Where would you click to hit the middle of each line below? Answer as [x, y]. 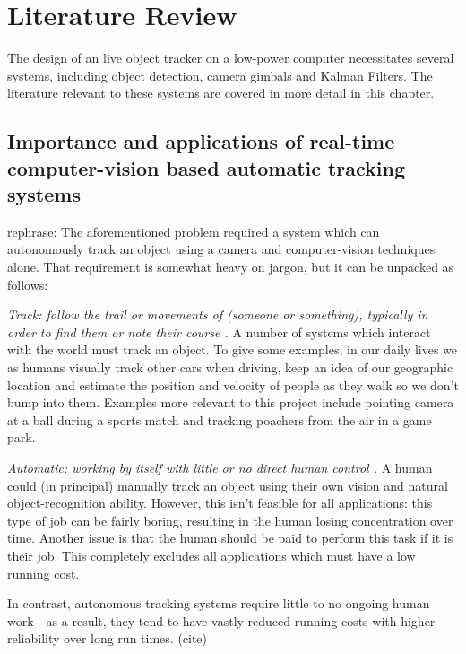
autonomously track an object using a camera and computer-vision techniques [221, 249]
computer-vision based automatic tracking [207, 167]
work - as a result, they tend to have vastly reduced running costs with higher [221, 620]
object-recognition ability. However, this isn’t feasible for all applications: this [220, 503]
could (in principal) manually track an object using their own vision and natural [228, 485]
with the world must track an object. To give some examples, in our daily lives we [233, 349]
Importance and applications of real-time [201, 141]
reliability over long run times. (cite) [108, 638]
